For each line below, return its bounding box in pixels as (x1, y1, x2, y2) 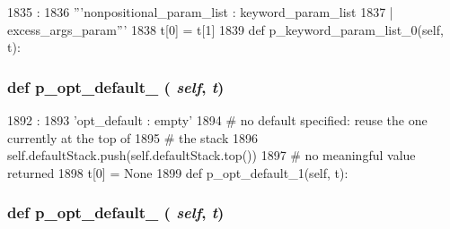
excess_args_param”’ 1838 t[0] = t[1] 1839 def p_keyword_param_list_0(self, (7, 20, 444, 38)
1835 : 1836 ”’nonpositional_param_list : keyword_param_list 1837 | (7, 3, 393, 21)
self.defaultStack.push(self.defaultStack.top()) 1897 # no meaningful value (7, 146, 416, 165)
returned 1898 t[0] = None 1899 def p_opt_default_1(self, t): (7, 163, 349, 182)
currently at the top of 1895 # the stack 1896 (7, 128, 258, 147)
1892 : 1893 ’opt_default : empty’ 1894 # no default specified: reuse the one (7, 111, 428, 129)
